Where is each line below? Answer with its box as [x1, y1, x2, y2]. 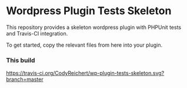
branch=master [6, 76, 44, 83]
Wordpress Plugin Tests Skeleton [6, 4, 172, 18]
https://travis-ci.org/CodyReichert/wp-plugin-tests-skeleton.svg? [6, 70, 165, 77]
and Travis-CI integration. [6, 30, 68, 37]
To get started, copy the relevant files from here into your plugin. [6, 41, 163, 48]
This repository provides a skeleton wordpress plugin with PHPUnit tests [6, 24, 181, 31]
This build [6, 56, 35, 64]
